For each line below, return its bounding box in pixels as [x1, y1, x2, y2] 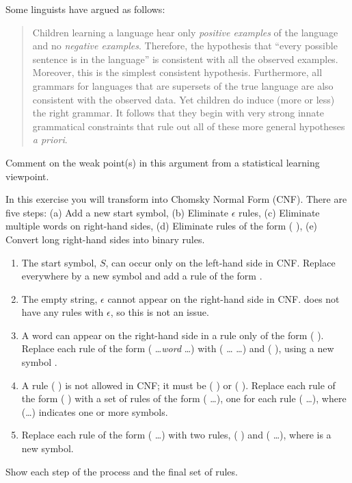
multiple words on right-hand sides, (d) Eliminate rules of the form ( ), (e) [5, 219, 318, 233]
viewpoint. [5, 169, 49, 183]
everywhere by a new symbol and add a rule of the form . [21, 269, 262, 283]
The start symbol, [21, 255, 97, 269]
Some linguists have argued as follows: [5, 2, 165, 16]
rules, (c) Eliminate [239, 205, 320, 219]
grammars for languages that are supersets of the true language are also [32, 78, 334, 92]
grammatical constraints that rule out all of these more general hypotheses [32, 119, 345, 133]
